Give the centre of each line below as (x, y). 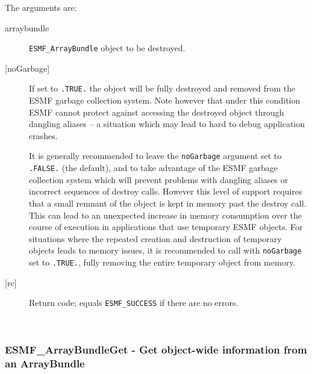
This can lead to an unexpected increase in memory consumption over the (165, 215)
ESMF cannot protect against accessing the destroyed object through (157, 112)
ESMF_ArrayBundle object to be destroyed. (107, 48)
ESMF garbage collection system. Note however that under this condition (165, 100)
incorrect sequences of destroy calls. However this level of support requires (166, 191)
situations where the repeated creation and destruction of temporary (155, 238)
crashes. (43, 135)
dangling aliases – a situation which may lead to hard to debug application (167, 124)
